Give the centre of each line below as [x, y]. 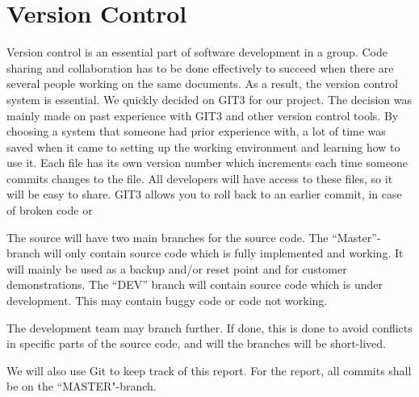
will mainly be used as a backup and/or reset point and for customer [177, 268]
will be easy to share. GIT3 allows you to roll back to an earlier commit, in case [204, 194]
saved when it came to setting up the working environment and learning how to [203, 146]
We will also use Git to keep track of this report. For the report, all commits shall [209, 370]
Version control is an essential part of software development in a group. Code [197, 52]
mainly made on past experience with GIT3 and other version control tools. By [203, 115]
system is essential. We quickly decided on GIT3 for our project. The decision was [209, 99]
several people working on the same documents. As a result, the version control [202, 84]
